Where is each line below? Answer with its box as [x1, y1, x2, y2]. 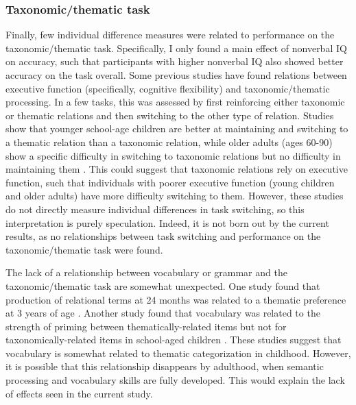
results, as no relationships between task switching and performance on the [5, 229, 321, 243]
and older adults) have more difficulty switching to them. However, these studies [5, 188, 344, 203]
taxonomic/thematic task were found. [5, 242, 163, 256]
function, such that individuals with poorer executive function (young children [5, 175, 335, 189]
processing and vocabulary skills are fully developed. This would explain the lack [5, 373, 345, 387]
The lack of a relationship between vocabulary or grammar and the [5, 265, 287, 280]
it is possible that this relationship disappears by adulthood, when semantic [5, 359, 324, 373]
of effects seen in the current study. [5, 386, 153, 400]
